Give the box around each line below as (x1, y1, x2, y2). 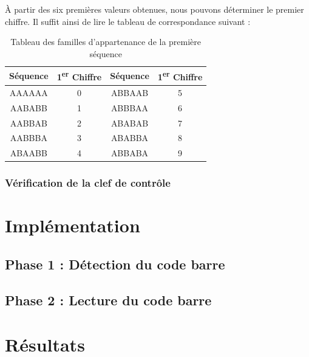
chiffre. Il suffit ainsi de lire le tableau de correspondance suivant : (5, 15, 251, 27)
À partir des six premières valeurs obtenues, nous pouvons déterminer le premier (5, 3, 304, 15)
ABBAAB (110, 86, 149, 99)
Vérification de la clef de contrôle (5, 175, 171, 190)
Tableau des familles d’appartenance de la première (10, 35, 202, 48)
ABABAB (110, 116, 149, 129)
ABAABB (10, 147, 47, 159)
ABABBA (110, 131, 149, 144)
